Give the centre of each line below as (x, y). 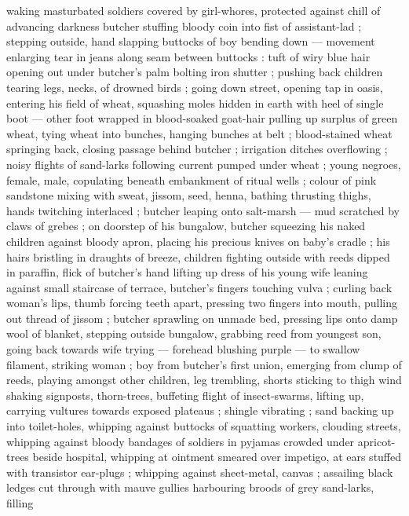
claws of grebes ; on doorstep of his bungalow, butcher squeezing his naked (186, 226)
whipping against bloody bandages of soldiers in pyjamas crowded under (181, 441)
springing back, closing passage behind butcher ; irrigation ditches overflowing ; (197, 149)
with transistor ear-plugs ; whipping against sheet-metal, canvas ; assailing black (200, 472)
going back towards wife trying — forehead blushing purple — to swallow (183, 349)
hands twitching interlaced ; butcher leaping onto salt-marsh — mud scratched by (203, 210)
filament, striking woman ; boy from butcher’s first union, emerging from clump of (204, 364)
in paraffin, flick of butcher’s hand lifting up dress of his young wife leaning (187, 272)
